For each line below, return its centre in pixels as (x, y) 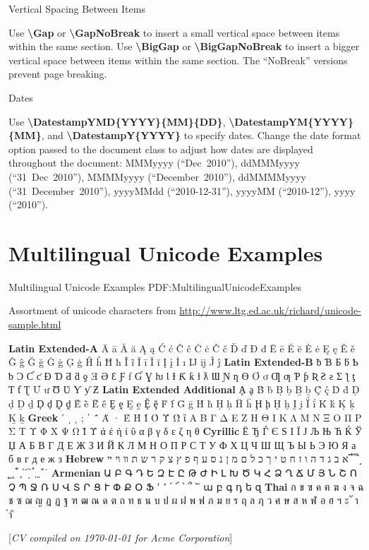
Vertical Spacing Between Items (77, 8)
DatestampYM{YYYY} (294, 121)
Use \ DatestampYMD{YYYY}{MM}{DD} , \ (122, 121)
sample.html (35, 324)
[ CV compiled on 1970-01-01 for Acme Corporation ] (121, 538)
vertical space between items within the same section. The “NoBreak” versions (178, 60)
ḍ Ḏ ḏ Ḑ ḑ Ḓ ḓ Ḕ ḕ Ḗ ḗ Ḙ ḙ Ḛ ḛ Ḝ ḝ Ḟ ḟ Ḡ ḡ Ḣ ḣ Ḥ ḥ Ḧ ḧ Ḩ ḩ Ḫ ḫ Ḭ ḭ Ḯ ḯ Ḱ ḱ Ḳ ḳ (182, 403)
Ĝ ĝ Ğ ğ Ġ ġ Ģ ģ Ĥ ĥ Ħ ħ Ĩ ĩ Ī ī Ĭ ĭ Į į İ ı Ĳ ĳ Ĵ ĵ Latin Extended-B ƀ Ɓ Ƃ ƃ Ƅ (183, 362)
